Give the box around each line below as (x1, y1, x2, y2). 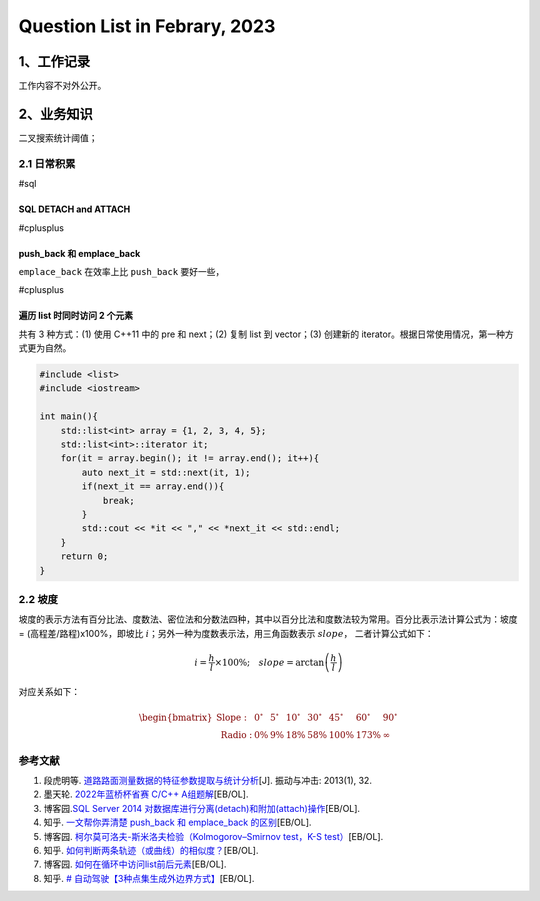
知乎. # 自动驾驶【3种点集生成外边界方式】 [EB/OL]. (43, 872, 255, 884)
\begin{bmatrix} (138, 711, 213, 723)
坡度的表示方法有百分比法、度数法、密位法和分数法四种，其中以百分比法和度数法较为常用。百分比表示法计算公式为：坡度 (18, 613, 518, 625)
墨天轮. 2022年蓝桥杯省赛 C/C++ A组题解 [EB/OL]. (43, 788, 249, 800)
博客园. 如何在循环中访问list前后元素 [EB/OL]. (43, 858, 227, 870)
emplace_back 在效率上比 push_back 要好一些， (18, 265, 225, 277)
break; (102, 495, 135, 506)
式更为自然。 (18, 342, 72, 354)
